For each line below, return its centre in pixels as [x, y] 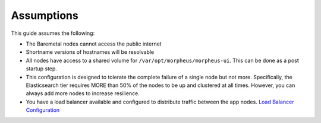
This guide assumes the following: [53, 33]
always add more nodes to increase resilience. [83, 93]
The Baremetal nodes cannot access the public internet [94, 44]
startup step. [42, 69]
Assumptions [45, 15]
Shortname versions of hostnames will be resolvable [90, 52]
